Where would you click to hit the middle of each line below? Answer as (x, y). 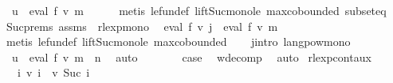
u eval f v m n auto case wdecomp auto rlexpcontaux (191, 57)
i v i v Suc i (53, 72)
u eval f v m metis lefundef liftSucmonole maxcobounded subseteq (199, 10)
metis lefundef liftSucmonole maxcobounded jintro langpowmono (178, 41)
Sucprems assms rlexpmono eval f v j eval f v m (142, 26)
